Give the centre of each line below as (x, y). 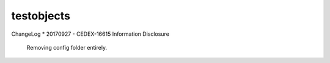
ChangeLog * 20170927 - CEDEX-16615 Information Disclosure (90, 34)
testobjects (41, 16)
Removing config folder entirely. (67, 47)
